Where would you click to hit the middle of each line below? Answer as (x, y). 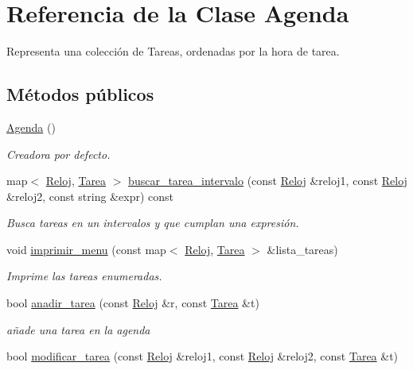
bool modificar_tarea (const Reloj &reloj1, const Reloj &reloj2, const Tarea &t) (203, 356)
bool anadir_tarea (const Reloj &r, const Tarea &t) (133, 303)
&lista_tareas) (302, 249)
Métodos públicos (80, 94)
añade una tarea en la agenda (78, 329)
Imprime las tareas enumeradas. (84, 276)
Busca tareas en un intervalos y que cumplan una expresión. (153, 223)
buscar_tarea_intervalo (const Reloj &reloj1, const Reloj (268, 181)
